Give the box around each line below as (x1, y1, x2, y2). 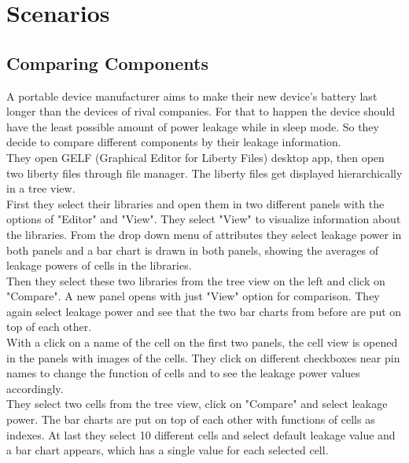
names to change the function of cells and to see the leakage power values (6, 365, 360, 381)
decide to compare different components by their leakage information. (6, 134, 341, 150)
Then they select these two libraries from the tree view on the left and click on (6, 272, 385, 288)
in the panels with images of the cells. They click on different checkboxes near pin (6, 349, 400, 366)
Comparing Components (6, 50, 208, 75)
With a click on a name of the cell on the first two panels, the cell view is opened (6, 334, 398, 351)
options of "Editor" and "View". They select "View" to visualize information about (6, 211, 401, 227)
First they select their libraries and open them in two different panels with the (6, 195, 385, 211)
